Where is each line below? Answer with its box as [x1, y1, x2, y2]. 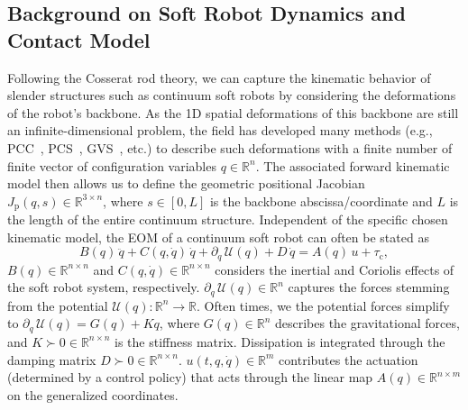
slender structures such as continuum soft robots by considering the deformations [7, 86, 456, 105]
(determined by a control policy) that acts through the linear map [7, 368, 373, 387]
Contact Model [7, 25, 151, 53]
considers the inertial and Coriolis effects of [215, 260, 454, 278]
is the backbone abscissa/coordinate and [209, 191, 433, 210]
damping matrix [7, 350, 96, 369]
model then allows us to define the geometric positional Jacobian [7, 174, 365, 193]
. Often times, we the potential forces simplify [197, 296, 450, 314]
